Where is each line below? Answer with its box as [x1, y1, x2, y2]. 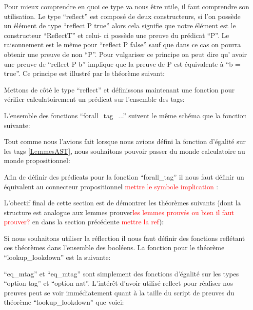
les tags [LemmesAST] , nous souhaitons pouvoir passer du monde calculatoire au [4, 146, 245, 156]
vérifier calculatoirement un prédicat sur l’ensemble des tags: [4, 94, 185, 104]
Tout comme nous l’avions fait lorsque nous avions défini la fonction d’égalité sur [4, 136, 246, 146]
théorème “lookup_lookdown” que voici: [4, 297, 124, 307]
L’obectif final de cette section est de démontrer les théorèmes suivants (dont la [4, 198, 241, 208]
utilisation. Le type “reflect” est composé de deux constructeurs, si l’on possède [4, 11, 241, 21]
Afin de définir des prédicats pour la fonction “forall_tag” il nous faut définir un [4, 171, 244, 182]
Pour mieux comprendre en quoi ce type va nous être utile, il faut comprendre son [4, 1, 250, 11]
